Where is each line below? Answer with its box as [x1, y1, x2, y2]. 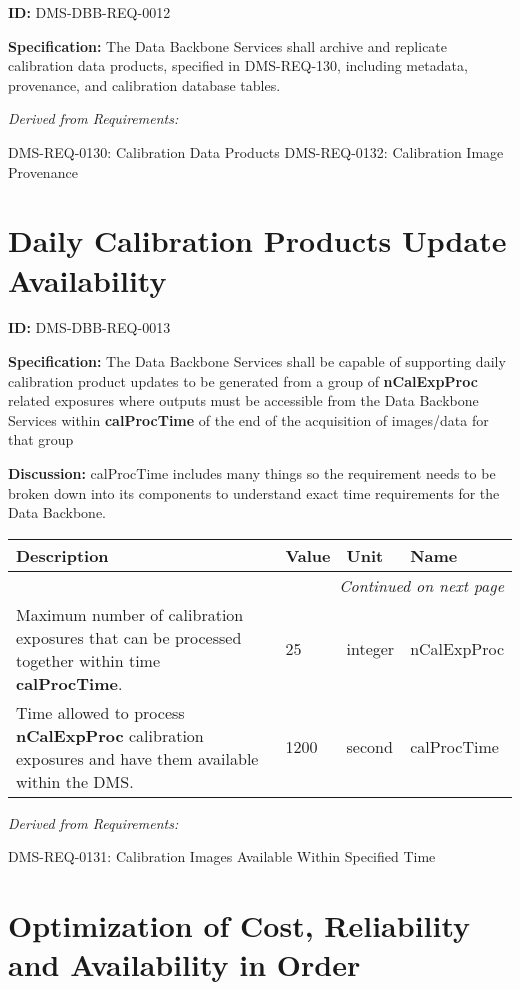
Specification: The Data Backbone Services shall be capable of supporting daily [8, 351, 506, 372]
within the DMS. [16, 769, 134, 793]
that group [8, 429, 74, 450]
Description [16, 543, 109, 567]
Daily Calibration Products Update [8, 220, 507, 261]
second [346, 735, 393, 759]
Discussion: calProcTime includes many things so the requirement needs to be [8, 463, 496, 484]
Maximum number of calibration [16, 602, 244, 626]
